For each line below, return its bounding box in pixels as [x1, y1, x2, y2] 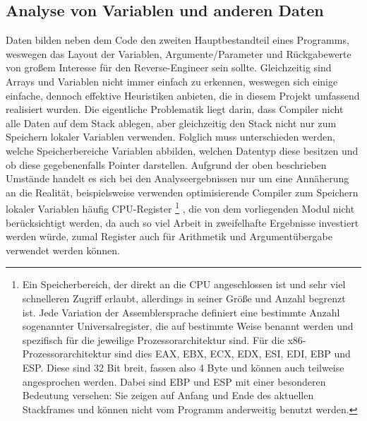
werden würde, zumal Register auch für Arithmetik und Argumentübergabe [6, 229, 332, 244]
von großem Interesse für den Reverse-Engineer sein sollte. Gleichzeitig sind [6, 60, 332, 75]
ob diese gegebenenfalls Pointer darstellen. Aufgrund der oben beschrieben [6, 157, 327, 172]
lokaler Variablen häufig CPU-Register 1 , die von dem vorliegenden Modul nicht [6, 199, 355, 215]
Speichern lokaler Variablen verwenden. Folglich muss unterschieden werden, [6, 129, 335, 144]
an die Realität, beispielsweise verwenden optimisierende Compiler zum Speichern [6, 184, 359, 199]
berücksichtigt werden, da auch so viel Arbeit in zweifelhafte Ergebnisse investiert [6, 215, 359, 230]
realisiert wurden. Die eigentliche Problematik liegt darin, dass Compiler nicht [6, 102, 344, 117]
